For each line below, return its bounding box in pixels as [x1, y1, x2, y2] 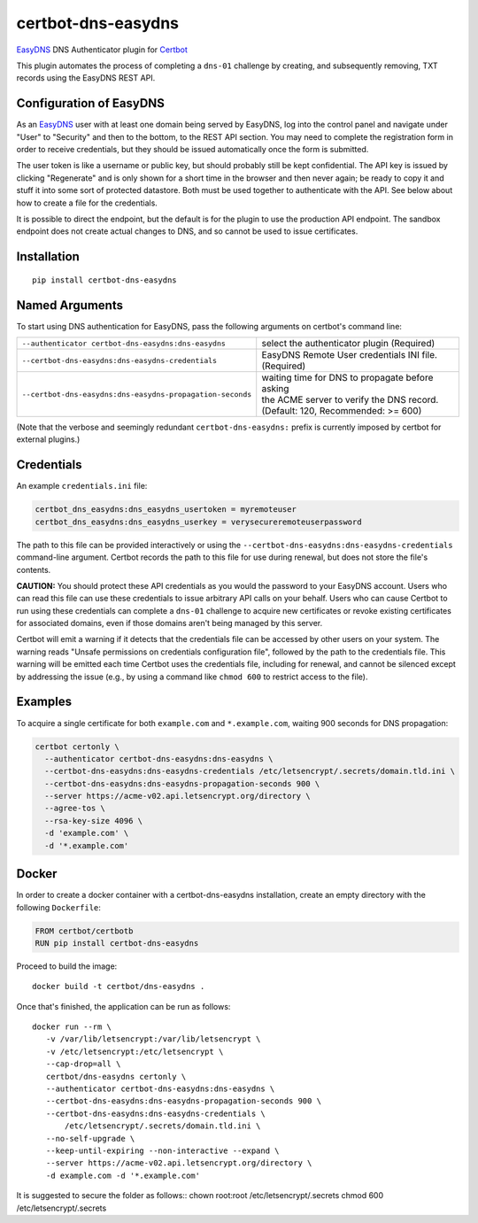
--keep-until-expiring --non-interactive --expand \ [45, 1145, 280, 1156]
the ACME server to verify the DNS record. [261, 394, 439, 406]
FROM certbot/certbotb [35, 925, 134, 936]
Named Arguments [16, 298, 124, 313]
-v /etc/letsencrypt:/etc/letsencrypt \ [45, 1046, 224, 1057]
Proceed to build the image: [16, 961, 118, 971]
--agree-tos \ [44, 803, 106, 814]
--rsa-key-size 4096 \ [44, 816, 143, 825]
